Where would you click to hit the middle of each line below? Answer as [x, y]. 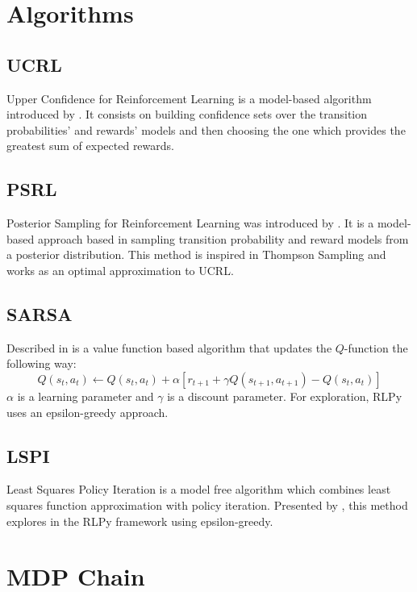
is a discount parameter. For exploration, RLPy [285, 396]
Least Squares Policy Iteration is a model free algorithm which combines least [199, 489]
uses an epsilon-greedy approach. [88, 412]
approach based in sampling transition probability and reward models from [223, 238]
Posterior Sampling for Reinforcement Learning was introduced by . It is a [190, 223]
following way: [42, 363]
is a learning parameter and [85, 396]
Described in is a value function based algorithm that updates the [169, 347]
